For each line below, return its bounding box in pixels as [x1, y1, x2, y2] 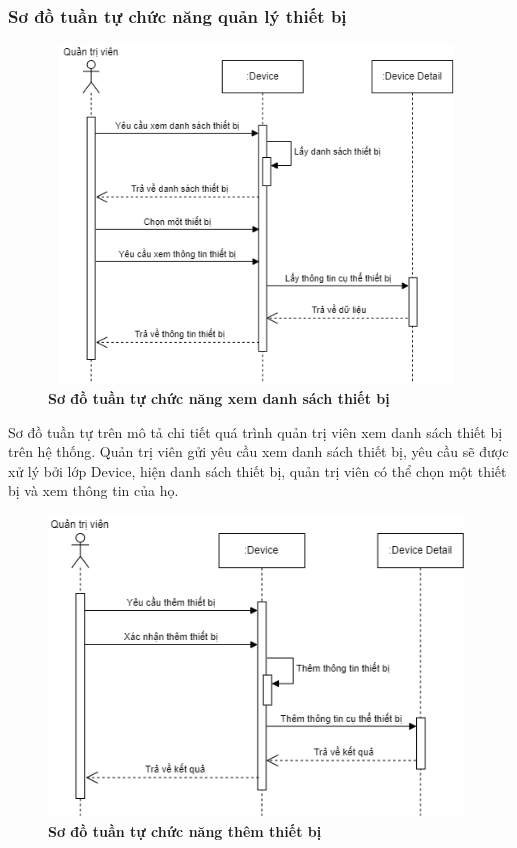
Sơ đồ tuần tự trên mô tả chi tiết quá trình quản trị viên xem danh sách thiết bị [8, 421, 503, 442]
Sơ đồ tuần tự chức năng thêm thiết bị [48, 820, 322, 841]
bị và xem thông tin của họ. [8, 480, 179, 501]
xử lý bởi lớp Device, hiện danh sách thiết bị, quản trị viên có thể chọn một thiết [8, 460, 507, 481]
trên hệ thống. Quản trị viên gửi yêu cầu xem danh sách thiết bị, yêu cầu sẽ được [8, 441, 509, 462]
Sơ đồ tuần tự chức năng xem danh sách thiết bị [48, 387, 390, 408]
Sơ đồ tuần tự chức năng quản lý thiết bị [8, 3, 347, 28]
